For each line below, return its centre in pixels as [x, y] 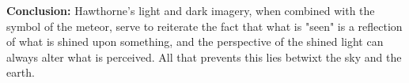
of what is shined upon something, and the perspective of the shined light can [195, 41]
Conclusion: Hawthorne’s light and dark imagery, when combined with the [191, 10]
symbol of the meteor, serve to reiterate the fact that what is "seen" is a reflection [204, 26]
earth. [21, 72]
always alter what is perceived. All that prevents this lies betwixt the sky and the [204, 57]
